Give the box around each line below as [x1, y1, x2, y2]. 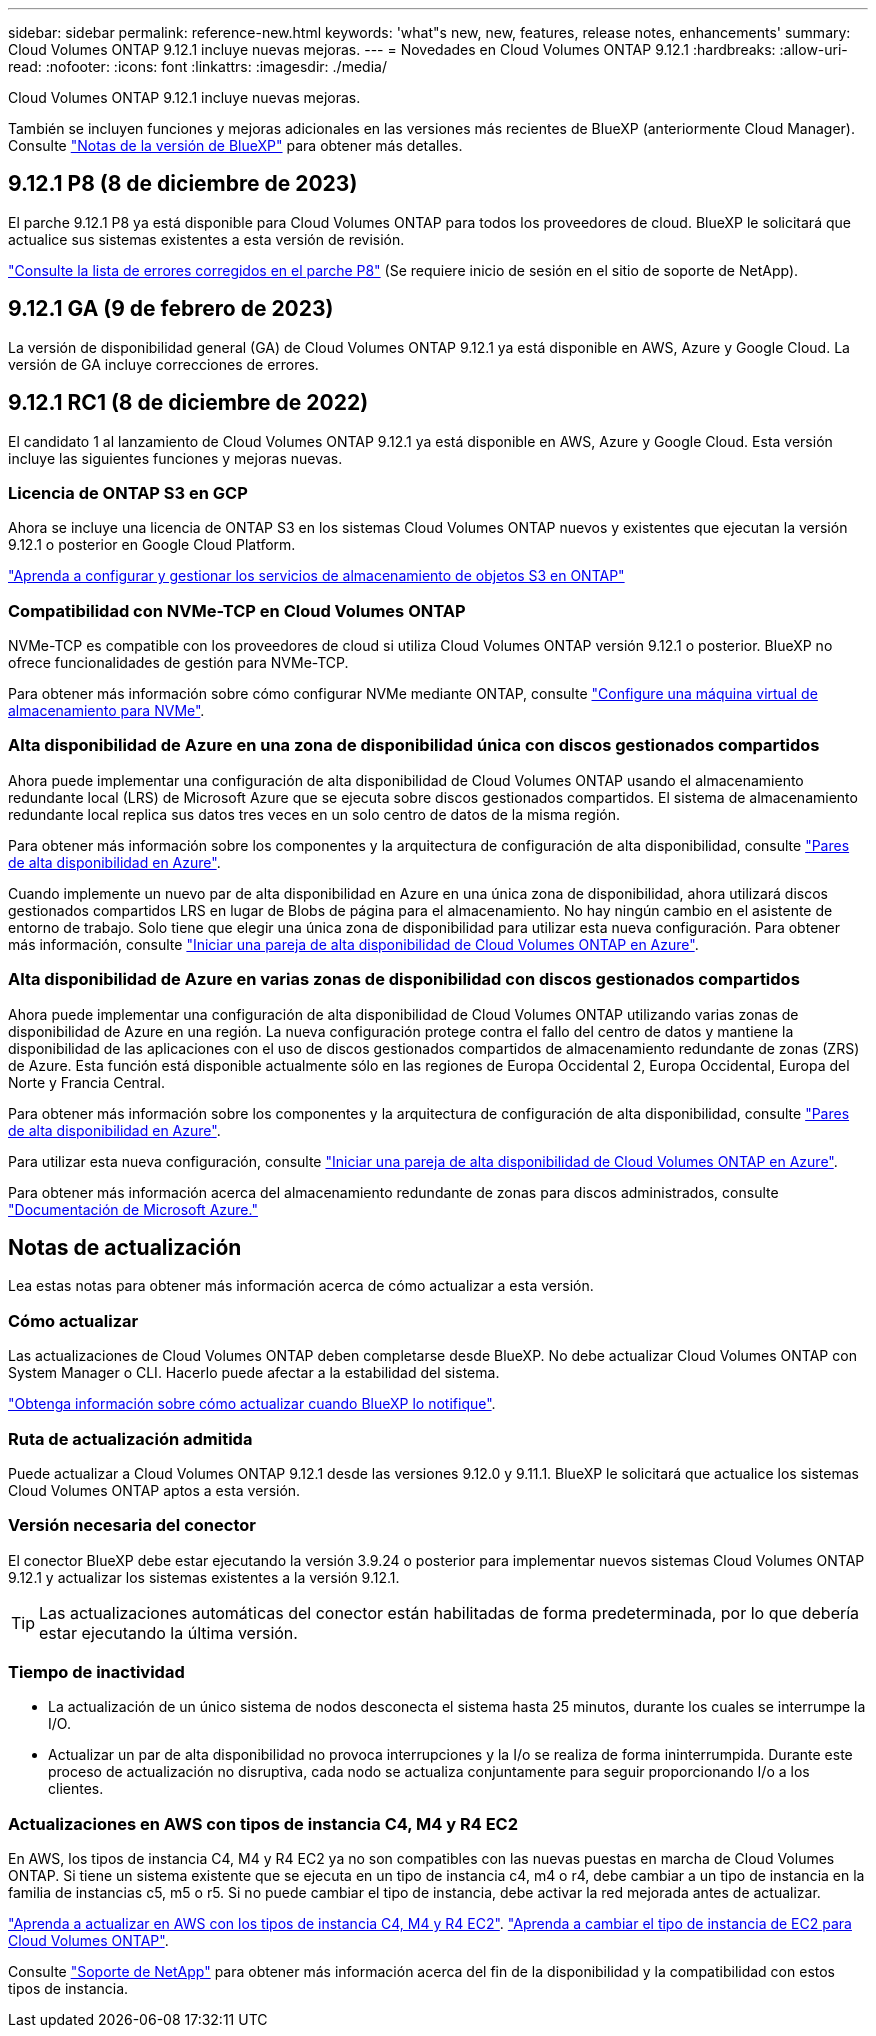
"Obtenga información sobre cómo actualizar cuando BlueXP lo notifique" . [8, 1395, 496, 1413]
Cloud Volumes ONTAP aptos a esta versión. [8, 1481, 301, 1499]
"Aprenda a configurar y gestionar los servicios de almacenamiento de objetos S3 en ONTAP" [8, 567, 625, 585]
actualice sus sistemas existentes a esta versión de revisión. [8, 230, 405, 248]
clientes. [48, 1780, 104, 1798]
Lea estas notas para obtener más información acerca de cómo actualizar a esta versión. [8, 1277, 594, 1295]
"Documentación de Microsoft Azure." [8, 1200, 258, 1218]
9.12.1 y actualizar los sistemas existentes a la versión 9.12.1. [8, 1568, 400, 1586]
